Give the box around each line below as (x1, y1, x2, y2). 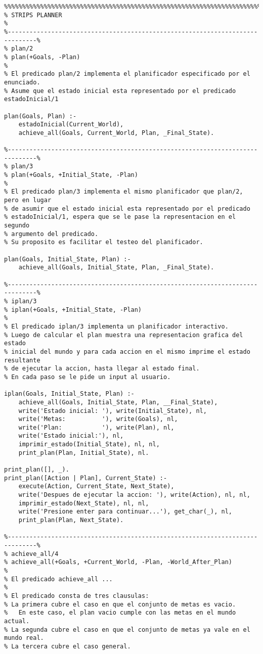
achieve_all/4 (11, 550, 59, 557)
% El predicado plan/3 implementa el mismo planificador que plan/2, (4, 188, 243, 196)
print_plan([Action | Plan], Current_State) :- (4, 474, 167, 482)
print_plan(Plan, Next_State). (18, 517, 124, 524)
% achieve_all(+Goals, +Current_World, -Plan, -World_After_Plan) (4, 558, 233, 566)
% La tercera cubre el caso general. (4, 642, 131, 650)
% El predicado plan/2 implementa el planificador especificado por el (4, 70, 250, 78)
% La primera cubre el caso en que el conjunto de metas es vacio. (4, 600, 236, 608)
